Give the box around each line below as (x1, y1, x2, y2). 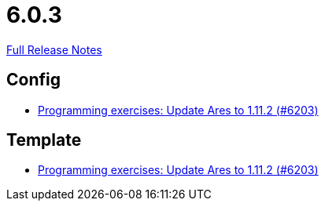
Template (6, 130, 82, 151)
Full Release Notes (6, 42, 102, 56)
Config (6, 70, 61, 90)
